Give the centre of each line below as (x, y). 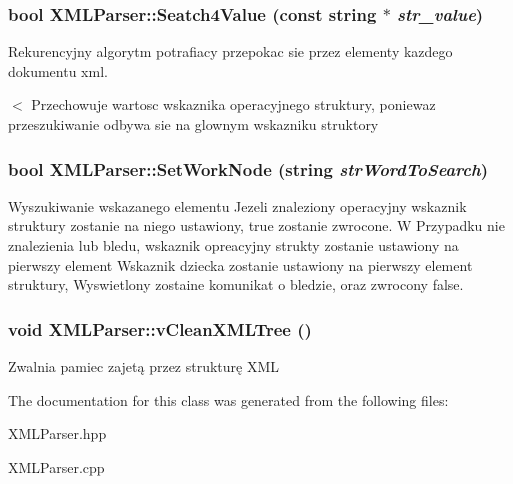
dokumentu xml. (58, 70)
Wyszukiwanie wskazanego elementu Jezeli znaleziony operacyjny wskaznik (237, 205)
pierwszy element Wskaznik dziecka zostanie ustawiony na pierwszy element (240, 264)
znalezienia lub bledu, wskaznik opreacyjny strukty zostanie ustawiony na (233, 245)
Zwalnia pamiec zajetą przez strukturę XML (144, 366)
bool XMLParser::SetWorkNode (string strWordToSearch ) (248, 168)
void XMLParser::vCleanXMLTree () (160, 328)
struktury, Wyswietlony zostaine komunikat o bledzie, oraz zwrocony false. (236, 284)
